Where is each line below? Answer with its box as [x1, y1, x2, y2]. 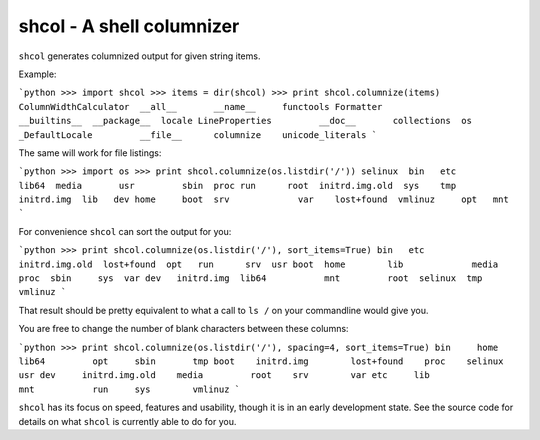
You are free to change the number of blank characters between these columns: [18, 323, 349, 335]
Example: [18, 68, 57, 80]
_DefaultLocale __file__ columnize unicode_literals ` [18, 129, 378, 140]
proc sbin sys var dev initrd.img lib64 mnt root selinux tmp [18, 273, 483, 284]
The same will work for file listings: [18, 146, 162, 159]
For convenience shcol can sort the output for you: [18, 225, 232, 237]
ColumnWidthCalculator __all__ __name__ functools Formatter [18, 101, 383, 112]
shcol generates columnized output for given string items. [18, 50, 261, 62]
